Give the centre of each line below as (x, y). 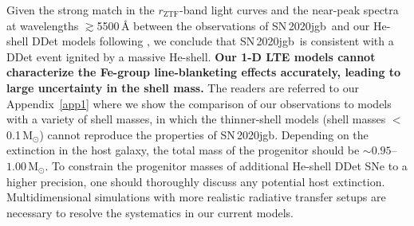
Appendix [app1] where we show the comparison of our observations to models (199, 103)
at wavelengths (43, 25)
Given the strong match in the (81, 10)
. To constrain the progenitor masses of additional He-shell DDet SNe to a (226, 165)
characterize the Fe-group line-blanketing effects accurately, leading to (204, 72)
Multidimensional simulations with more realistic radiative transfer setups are (196, 197)
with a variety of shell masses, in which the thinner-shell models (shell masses (196, 119)
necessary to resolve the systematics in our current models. (150, 212)
